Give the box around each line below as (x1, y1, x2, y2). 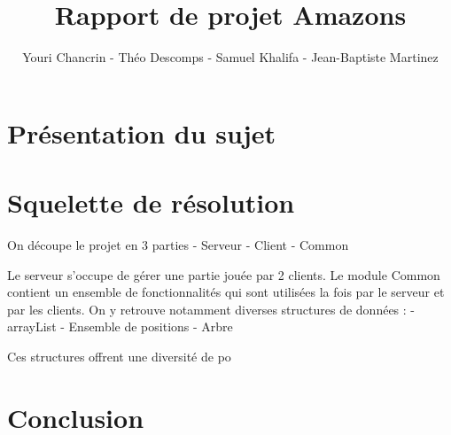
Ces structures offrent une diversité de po (7, 347, 231, 365)
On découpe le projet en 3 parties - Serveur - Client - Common (7, 236, 349, 254)
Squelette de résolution (7, 184, 295, 221)
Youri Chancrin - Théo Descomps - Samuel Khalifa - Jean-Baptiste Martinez (22, 48, 439, 66)
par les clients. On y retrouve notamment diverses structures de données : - (7, 299, 415, 318)
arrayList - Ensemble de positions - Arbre (7, 317, 233, 336)
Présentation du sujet (7, 114, 276, 151)
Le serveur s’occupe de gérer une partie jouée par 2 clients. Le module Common (7, 265, 440, 284)
